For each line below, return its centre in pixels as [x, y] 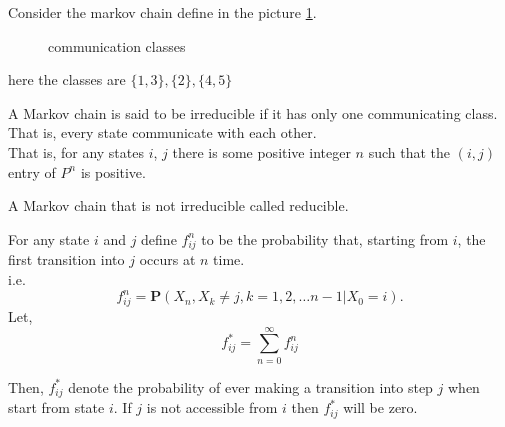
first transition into [66, 259]
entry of [32, 171]
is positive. [113, 171]
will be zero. [380, 407]
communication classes [117, 45]
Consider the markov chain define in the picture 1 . [162, 12]
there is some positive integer [261, 151]
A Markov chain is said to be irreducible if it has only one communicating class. [253, 112]
